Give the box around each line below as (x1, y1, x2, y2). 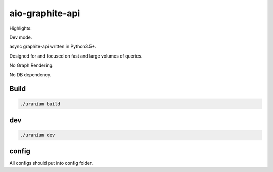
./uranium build (20, 101, 61, 107)
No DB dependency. (9, 71, 52, 78)
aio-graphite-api (9, 8, 80, 19)
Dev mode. (9, 34, 32, 40)
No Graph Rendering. (9, 62, 54, 68)
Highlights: (9, 25, 32, 31)
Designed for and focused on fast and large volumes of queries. (9, 53, 143, 59)
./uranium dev (20, 132, 55, 138)
